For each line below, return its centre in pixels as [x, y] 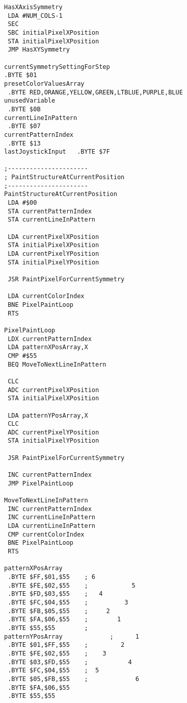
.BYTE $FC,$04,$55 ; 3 [68, 602]
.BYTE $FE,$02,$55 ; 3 [57, 653]
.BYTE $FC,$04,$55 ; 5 [54, 671]
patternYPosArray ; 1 [72, 636]
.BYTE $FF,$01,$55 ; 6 [51, 577]
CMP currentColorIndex [46, 534]
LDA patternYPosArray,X [48, 415]
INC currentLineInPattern [51, 517]
